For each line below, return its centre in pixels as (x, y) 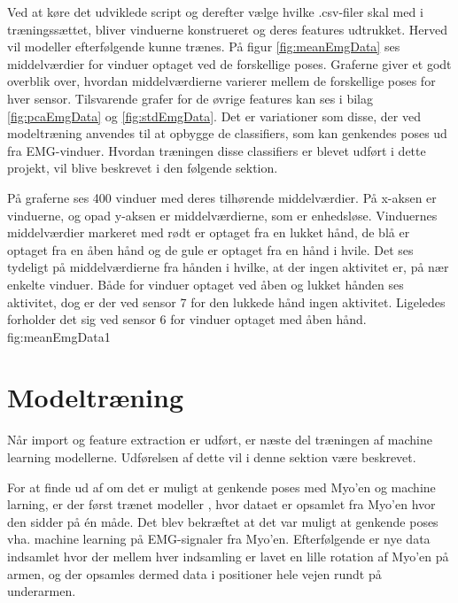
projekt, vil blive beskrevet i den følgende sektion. (143, 168)
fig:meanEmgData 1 (59, 336)
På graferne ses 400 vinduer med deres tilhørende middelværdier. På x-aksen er (222, 197)
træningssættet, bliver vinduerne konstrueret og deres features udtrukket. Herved (227, 29)
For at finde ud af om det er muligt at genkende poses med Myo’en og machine (221, 487)
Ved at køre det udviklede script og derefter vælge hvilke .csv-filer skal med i (215, 12)
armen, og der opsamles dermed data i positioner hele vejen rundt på (194, 573)
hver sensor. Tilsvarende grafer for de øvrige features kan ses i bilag (190, 98)
